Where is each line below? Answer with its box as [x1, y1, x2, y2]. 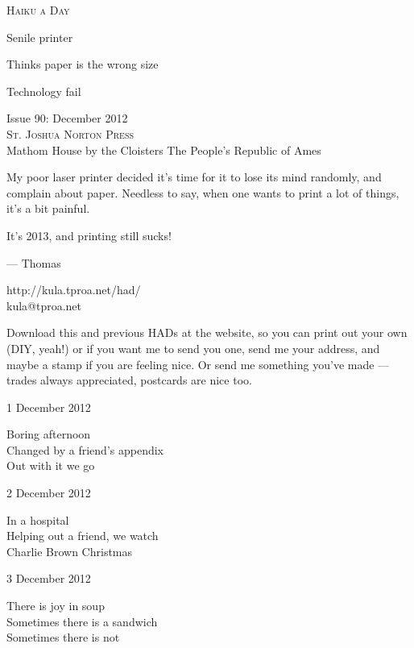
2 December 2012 [6, 484, 91, 501]
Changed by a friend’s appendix [6, 441, 164, 458]
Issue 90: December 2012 [6, 110, 128, 127]
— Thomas [6, 254, 61, 271]
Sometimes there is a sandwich [6, 613, 158, 629]
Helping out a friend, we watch [6, 527, 159, 544]
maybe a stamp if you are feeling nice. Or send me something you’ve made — [6, 355, 390, 372]
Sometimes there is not [6, 629, 120, 646]
